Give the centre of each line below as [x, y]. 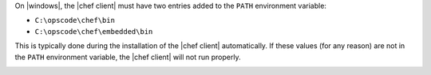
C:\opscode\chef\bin [75, 21]
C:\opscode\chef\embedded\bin [94, 31]
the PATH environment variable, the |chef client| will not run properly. [128, 57]
